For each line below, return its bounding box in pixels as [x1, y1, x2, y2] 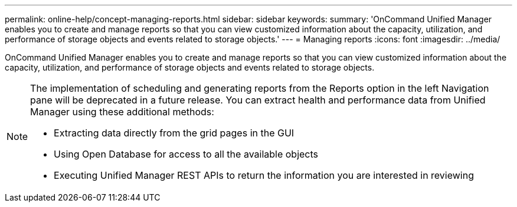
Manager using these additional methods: [30, 106, 214, 118]
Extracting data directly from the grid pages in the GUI [54, 127, 295, 139]
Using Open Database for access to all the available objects [54, 148, 319, 160]
